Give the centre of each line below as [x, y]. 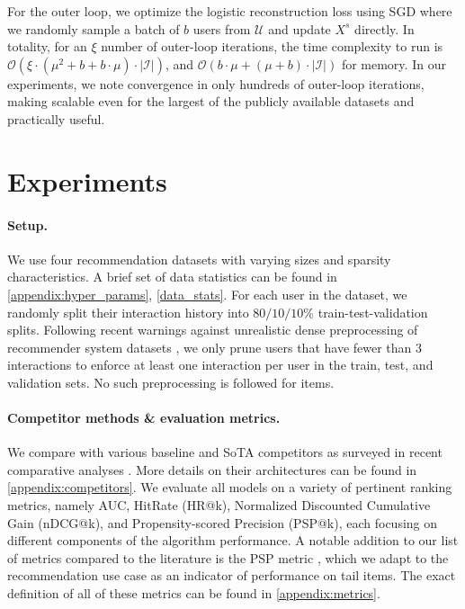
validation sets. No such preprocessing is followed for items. [171, 382]
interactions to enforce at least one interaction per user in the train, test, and [220, 365]
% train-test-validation [366, 312]
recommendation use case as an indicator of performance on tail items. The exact [232, 575]
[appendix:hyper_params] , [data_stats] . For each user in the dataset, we [207, 294]
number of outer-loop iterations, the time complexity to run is [272, 46]
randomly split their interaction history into [128, 312]
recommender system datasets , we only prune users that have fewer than [210, 347]
